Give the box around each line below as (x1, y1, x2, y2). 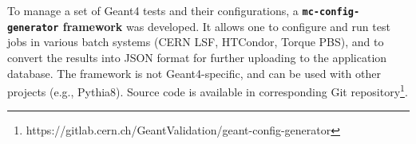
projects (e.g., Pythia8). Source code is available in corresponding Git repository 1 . (7, 81, 408, 99)
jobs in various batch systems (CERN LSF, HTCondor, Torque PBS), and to (7, 33, 384, 50)
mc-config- (302, 6, 360, 18)
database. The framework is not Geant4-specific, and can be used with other (7, 64, 381, 81)
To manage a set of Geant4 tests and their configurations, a (7, 2, 299, 18)
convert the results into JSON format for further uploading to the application (7, 49, 387, 65)
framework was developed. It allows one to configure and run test (62, 18, 390, 34)
